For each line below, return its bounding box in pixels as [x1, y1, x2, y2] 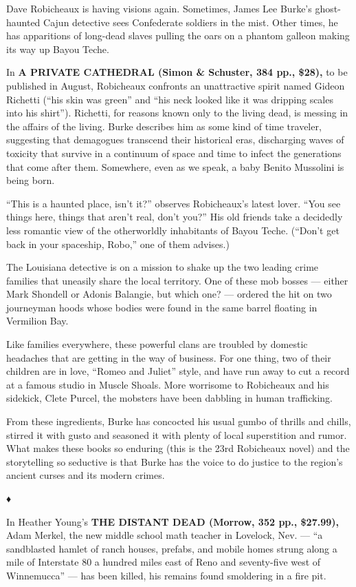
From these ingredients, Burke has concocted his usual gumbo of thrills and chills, [6, 414, 351, 429]
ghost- [315, 1, 341, 15]
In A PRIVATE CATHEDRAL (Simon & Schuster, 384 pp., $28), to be [6, 65, 348, 79]
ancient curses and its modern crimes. [6, 468, 165, 482]
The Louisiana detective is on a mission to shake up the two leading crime [6, 260, 319, 274]
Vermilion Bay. [6, 313, 69, 328]
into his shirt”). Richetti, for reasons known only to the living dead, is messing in [6, 105, 348, 120]
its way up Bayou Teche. [6, 41, 109, 56]
